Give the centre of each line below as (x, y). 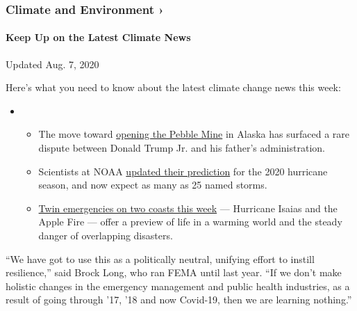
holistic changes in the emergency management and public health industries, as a (178, 286)
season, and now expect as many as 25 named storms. (153, 185)
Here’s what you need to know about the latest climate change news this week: (173, 87)
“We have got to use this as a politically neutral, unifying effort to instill (160, 258)
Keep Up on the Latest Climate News (98, 37)
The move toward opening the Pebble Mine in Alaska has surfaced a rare (194, 134)
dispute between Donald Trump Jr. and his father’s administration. (182, 148)
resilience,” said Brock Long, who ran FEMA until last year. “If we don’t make (174, 272)
